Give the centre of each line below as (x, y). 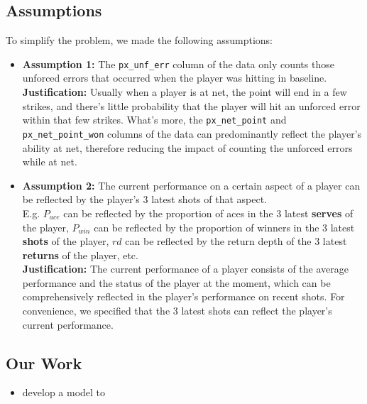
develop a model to (64, 392)
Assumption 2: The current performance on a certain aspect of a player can (191, 185)
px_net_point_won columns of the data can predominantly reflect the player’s (192, 133)
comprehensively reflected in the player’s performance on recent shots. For (183, 296)
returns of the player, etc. (80, 255)
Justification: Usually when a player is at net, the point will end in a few (185, 92)
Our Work (44, 362)
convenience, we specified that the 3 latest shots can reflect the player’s (177, 311)
